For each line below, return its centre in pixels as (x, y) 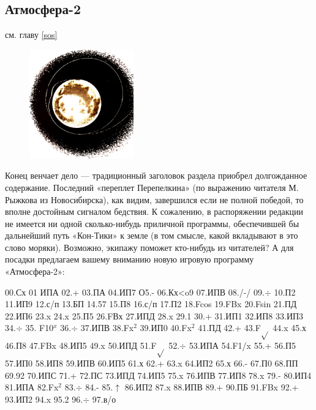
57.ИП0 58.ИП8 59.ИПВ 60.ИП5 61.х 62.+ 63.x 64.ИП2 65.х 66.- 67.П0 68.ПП (152, 363)
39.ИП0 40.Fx (166, 328)
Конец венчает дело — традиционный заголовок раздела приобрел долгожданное (156, 175)
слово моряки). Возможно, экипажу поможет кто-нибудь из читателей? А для (149, 247)
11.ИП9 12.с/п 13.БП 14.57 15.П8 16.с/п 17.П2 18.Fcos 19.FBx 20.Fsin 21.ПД (151, 304)
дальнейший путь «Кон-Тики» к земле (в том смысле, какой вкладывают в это (152, 235)
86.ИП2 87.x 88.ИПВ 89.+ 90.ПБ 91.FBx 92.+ (212, 387)
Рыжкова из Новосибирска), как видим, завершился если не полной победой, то (154, 199)
